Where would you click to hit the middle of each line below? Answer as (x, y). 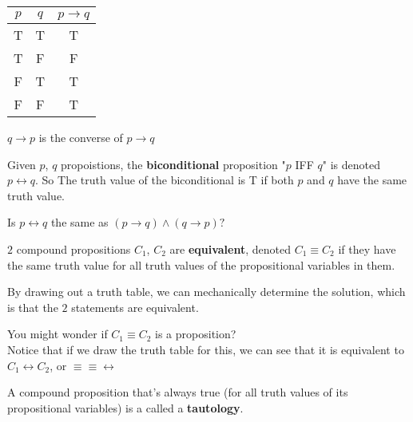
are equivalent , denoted (230, 248)
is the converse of (81, 137)
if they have (367, 248)
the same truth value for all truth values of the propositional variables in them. (201, 264)
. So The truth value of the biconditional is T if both (165, 180)
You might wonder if (58, 334)
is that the (33, 307)
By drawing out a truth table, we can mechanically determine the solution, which (206, 292)
